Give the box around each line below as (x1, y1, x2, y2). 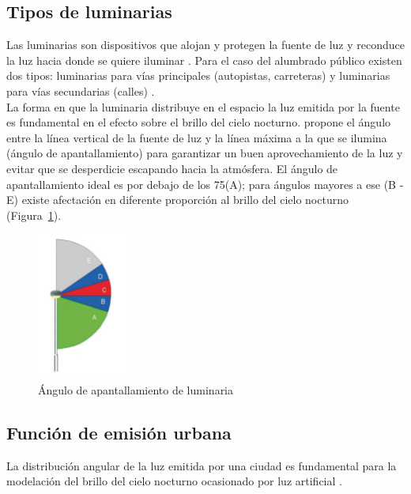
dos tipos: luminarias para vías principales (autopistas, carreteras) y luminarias (6, 67, 390, 84)
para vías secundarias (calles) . (6, 82, 155, 99)
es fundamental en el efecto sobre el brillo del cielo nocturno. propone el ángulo (6, 114, 391, 130)
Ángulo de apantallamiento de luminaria (38, 381, 234, 398)
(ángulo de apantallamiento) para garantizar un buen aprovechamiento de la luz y (6, 145, 403, 161)
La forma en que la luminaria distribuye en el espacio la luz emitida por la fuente (6, 98, 400, 115)
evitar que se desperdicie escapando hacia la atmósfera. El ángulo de (6, 160, 338, 176)
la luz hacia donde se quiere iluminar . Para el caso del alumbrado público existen (6, 51, 402, 68)
